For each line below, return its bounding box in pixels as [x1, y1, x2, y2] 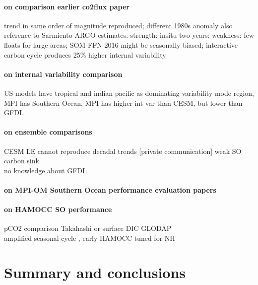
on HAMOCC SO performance [4, 204, 112, 214]
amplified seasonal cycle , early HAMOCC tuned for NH [4, 232, 175, 243]
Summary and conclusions [4, 262, 186, 282]
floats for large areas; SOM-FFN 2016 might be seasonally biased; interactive [4, 39, 238, 50]
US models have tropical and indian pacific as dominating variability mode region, [4, 87, 254, 98]
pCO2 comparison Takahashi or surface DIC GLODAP [4, 223, 172, 233]
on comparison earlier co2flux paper [4, 1, 129, 11]
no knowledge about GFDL [4, 165, 87, 175]
